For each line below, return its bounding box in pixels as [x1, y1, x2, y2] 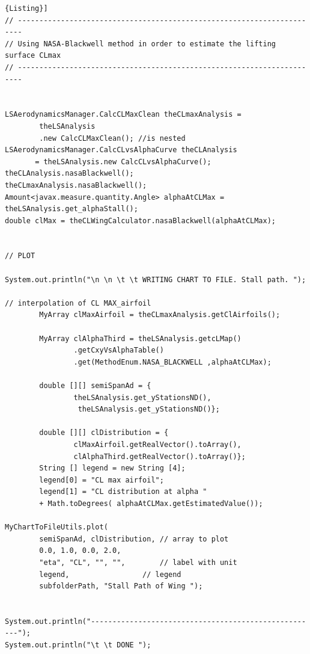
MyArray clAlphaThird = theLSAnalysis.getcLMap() [39, 334, 242, 343]
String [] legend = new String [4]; [39, 464, 186, 473]
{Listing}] [5, 4, 48, 13]
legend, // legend [39, 570, 181, 579]
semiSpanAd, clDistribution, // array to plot [39, 534, 229, 543]
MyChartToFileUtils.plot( [5, 523, 108, 532]
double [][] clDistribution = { [39, 428, 169, 437]
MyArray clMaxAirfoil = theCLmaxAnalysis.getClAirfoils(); [39, 310, 281, 319]
